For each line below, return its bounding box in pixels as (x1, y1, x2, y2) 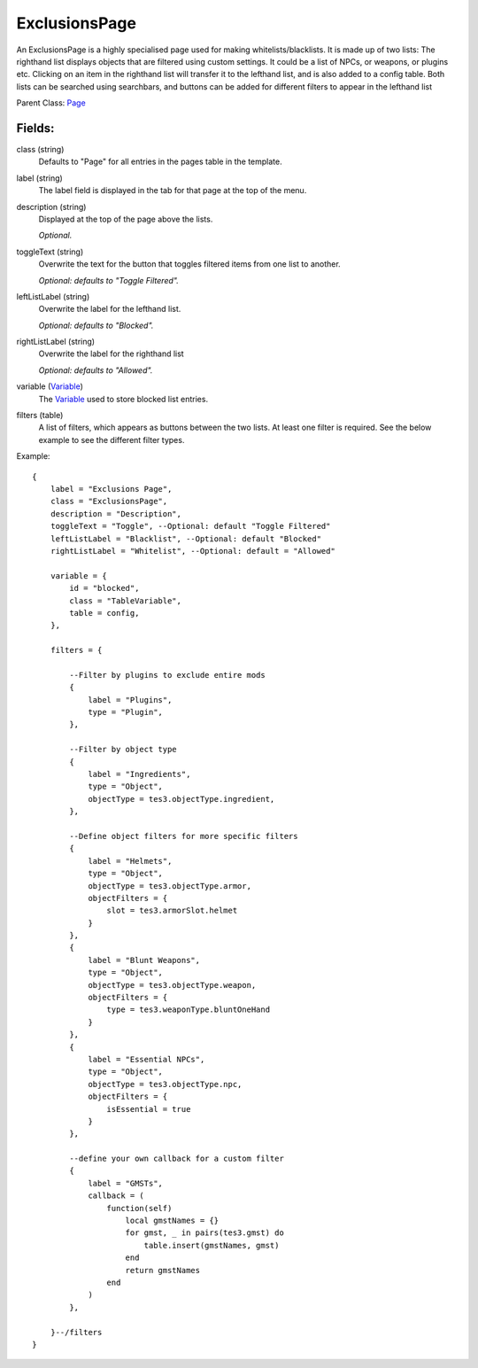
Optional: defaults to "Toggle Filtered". (38, 275, 179, 285)
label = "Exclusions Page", (50, 484, 173, 494)
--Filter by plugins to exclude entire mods (69, 670, 266, 680)
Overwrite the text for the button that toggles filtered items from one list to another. (38, 259, 341, 269)
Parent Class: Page (16, 97, 86, 108)
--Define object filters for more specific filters (69, 831, 298, 841)
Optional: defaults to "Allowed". (38, 364, 153, 376)
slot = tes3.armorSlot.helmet (106, 906, 238, 916)
